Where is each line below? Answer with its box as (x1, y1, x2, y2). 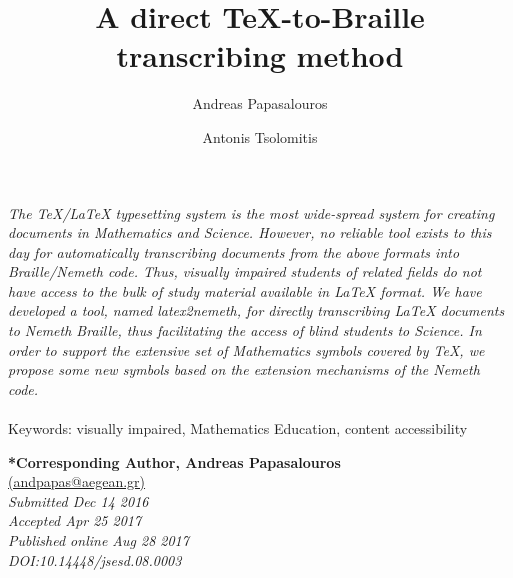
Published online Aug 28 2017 (8, 530, 189, 550)
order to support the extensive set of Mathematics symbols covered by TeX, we (8, 339, 485, 360)
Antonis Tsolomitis (202, 126, 318, 147)
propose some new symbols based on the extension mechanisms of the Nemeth (8, 359, 480, 380)
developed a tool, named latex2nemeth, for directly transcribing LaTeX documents (8, 300, 505, 321)
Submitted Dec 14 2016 (8, 490, 149, 511)
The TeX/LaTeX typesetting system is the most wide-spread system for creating (8, 202, 495, 223)
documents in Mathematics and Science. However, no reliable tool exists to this (8, 222, 492, 243)
